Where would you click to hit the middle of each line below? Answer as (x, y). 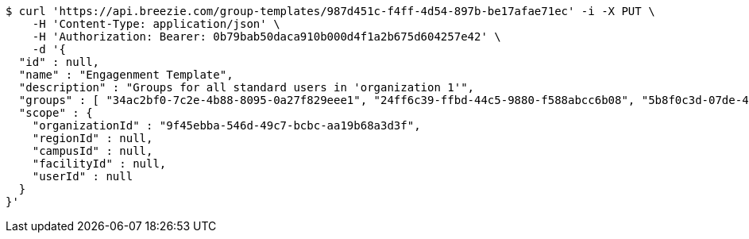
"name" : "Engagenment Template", (126, 75)
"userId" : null (83, 176)
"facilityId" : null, (99, 164)
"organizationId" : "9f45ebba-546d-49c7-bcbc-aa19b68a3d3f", (226, 125)
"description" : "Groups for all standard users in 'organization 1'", (247, 87)
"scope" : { (56, 113)
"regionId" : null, (93, 138)
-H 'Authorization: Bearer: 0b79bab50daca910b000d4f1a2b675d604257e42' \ (266, 37)
